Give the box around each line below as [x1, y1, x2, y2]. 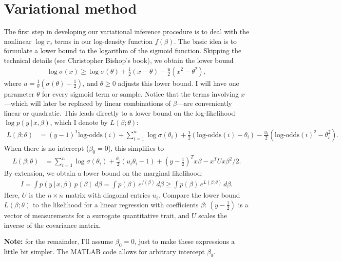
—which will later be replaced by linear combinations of [4, 98, 171, 108]
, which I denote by [50, 117, 108, 127]
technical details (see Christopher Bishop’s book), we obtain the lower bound [4, 55, 234, 65]
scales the [198, 210, 227, 220]
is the [29, 190, 45, 200]
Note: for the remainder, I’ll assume [4, 236, 114, 246]
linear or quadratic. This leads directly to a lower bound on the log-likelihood [4, 107, 235, 118]
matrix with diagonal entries [65, 190, 151, 200]
